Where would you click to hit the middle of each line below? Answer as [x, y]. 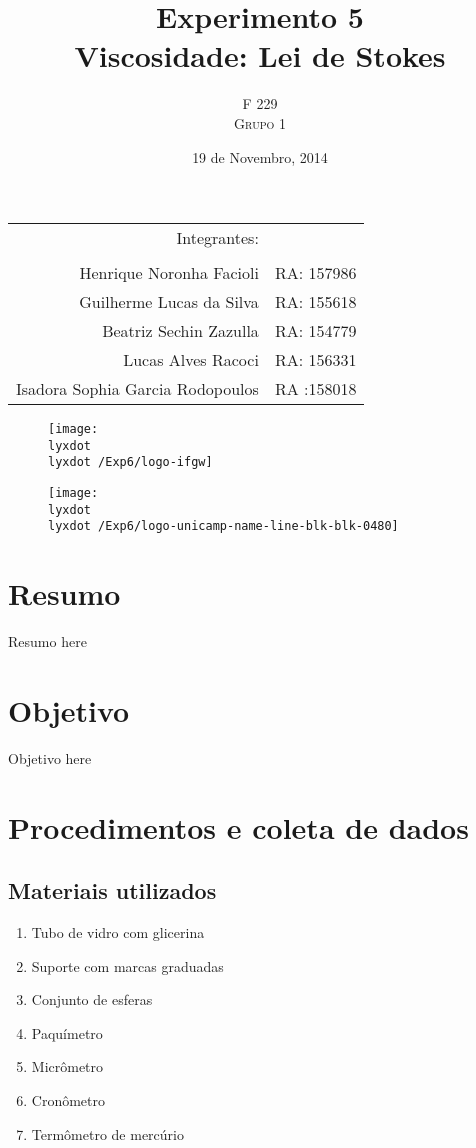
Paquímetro [67, 1032]
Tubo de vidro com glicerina [118, 932]
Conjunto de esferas [92, 999]
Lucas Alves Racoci [191, 360]
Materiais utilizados [112, 890]
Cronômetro [68, 1100]
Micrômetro [67, 1066]
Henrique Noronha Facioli [169, 273]
